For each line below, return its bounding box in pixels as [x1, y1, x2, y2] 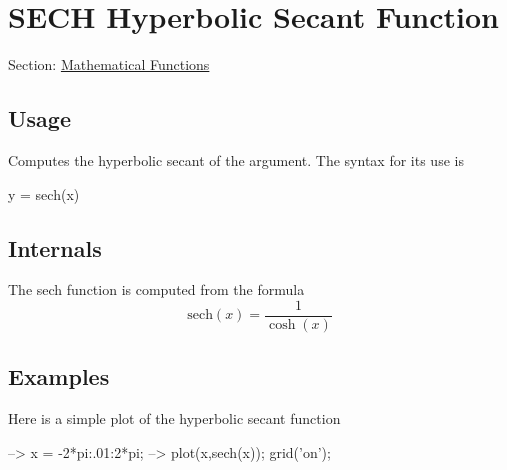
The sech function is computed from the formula [8, 279, 305, 300]
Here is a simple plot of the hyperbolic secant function [8, 408, 341, 429]
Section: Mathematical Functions [8, 54, 210, 75]
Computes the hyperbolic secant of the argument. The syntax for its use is [8, 149, 464, 170]
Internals [8, 232, 102, 263]
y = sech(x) [8, 183, 80, 204]
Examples [8, 361, 110, 392]
